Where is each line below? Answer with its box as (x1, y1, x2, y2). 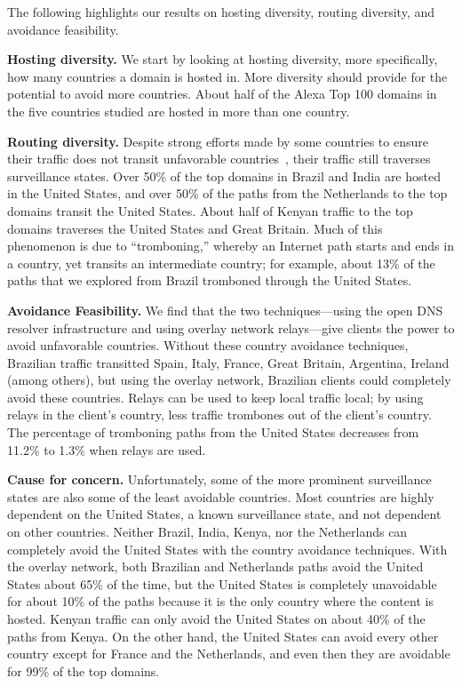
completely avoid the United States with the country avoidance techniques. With (7, 539, 448, 558)
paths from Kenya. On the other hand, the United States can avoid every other (7, 626, 439, 645)
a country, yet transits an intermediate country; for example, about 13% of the (7, 253, 435, 272)
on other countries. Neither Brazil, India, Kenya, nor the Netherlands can (7, 522, 408, 541)
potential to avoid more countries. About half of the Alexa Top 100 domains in (7, 84, 437, 103)
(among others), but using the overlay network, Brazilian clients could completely (7, 371, 451, 389)
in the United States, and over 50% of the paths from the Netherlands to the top (7, 184, 448, 203)
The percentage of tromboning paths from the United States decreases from (7, 423, 419, 442)
